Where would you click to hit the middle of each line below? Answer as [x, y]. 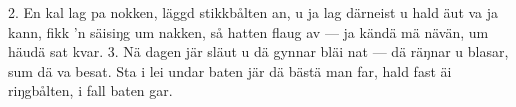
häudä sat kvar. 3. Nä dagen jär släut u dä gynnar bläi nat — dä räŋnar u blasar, [258, 51]
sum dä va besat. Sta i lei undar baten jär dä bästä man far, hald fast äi [230, 70]
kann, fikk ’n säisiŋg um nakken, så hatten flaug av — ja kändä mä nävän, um [248, 31]
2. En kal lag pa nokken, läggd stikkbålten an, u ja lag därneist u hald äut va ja [253, 12]
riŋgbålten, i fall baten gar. [90, 90]
